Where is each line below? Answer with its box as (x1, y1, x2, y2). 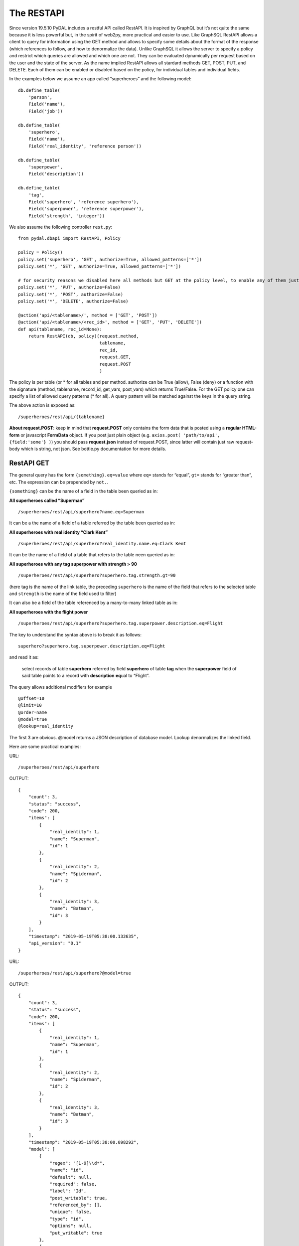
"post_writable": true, (49, 1195, 108, 1201)
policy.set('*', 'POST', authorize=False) (18, 292, 124, 297)
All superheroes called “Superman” (9, 497, 85, 503)
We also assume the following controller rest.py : (9, 224, 113, 230)
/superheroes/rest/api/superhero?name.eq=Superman (18, 509, 145, 514)
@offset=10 (18, 695, 45, 701)
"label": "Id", (49, 1188, 87, 1194)
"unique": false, (49, 1209, 92, 1215)
